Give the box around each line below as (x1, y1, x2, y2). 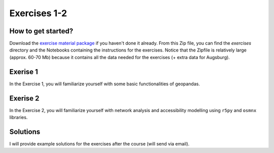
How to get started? (9, 27, 74, 35)
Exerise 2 (9, 94, 40, 103)
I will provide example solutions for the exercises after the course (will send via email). (9, 140, 190, 146)
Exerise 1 (9, 67, 38, 76)
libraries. (9, 114, 28, 121)
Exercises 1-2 (9, 8, 67, 19)
